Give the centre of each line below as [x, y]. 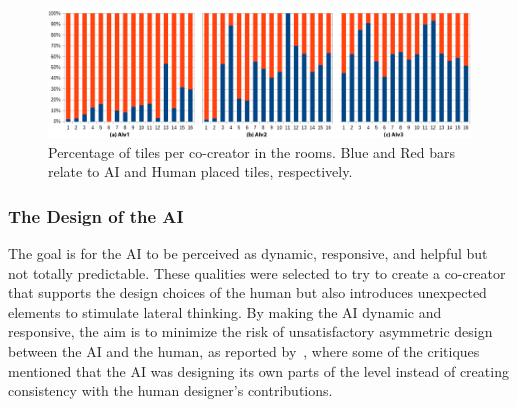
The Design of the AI [96, 215]
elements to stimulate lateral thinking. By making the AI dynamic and [225, 311]
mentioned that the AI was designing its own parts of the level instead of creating [258, 370]
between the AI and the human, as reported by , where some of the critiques [244, 350]
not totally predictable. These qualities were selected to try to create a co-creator [257, 272]
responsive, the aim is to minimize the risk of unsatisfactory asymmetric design [250, 331]
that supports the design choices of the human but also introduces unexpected [247, 292]
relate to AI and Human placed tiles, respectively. [200, 171]
